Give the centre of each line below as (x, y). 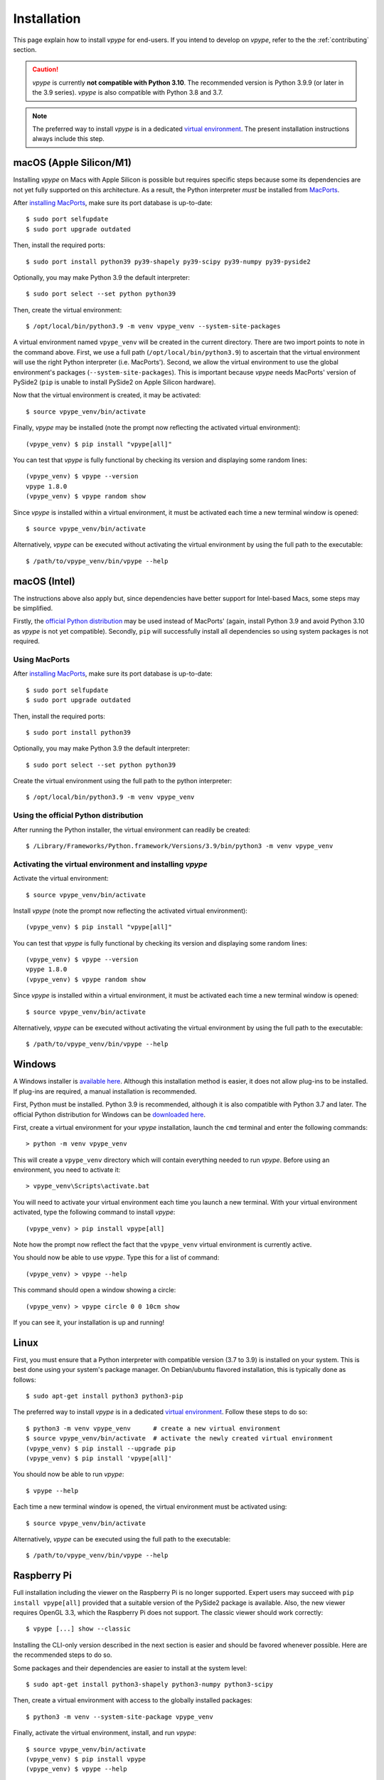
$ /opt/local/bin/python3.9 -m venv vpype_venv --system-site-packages (153, 326)
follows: (25, 1379)
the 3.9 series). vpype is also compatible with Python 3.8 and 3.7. (128, 93)
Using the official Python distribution (78, 815)
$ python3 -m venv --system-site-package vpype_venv (119, 1717)
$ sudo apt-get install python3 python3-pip (105, 1396)
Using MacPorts (42, 659)
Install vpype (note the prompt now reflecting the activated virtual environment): (130, 911)
